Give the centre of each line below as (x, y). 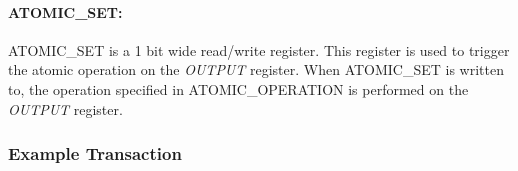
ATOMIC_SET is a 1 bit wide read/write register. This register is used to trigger (259, 49)
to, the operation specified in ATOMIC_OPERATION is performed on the (238, 88)
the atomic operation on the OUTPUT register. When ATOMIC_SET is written (256, 69)
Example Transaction (95, 153)
